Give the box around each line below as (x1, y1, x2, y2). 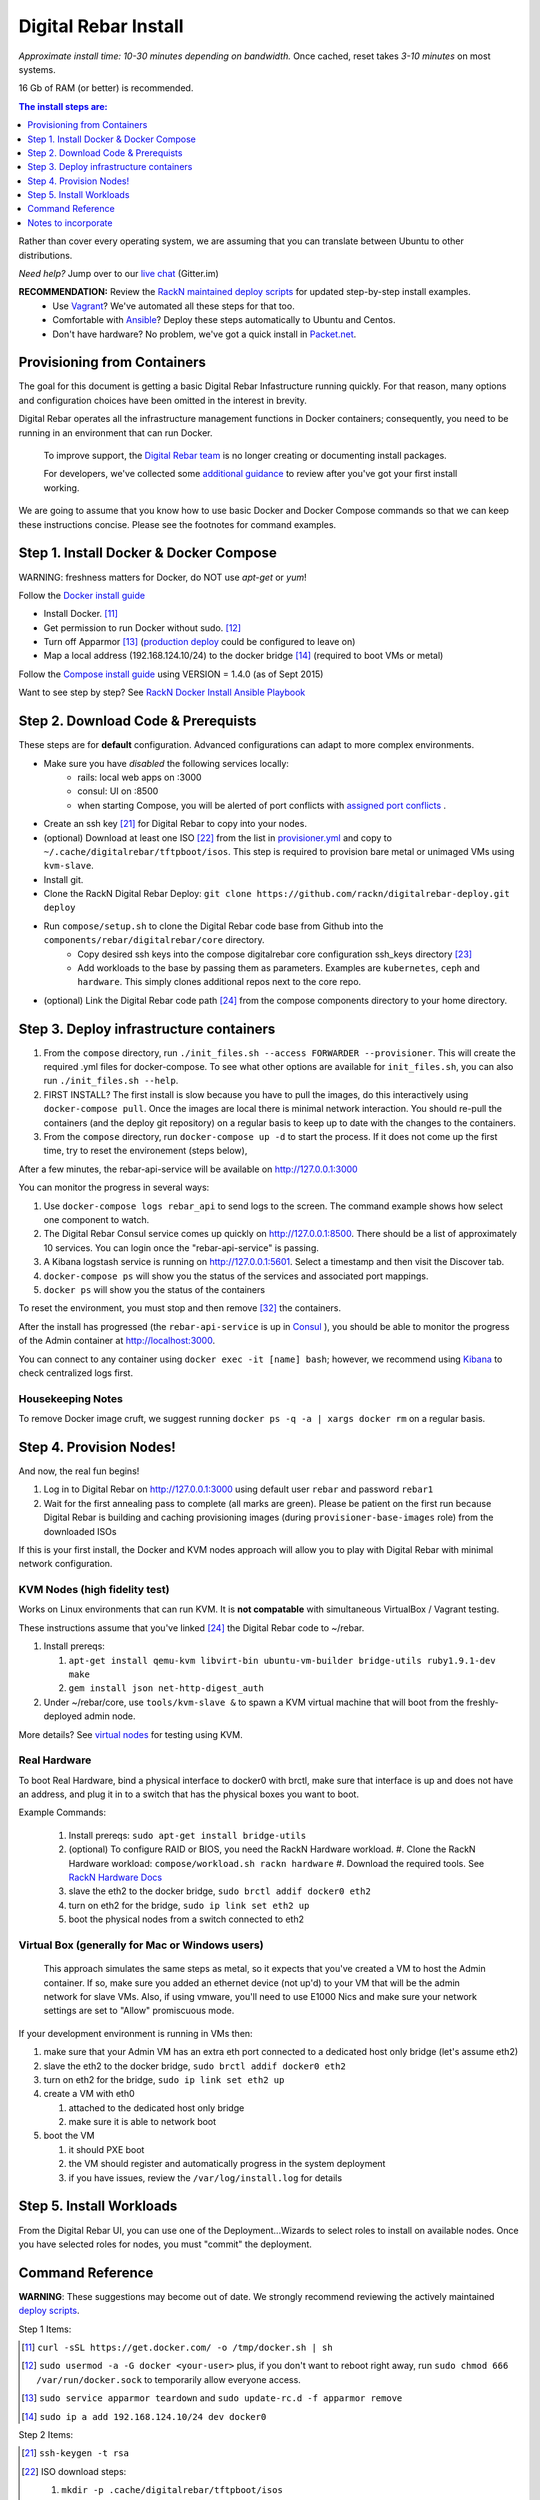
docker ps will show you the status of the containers (43, 1283, 265, 1295)
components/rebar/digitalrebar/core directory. (43, 934, 265, 946)
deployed (43, 1710, 83, 1722)
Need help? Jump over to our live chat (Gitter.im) (18, 268, 219, 280)
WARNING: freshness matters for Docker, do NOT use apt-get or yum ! (18, 571, 307, 583)
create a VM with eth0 (43, 2088, 135, 2100)
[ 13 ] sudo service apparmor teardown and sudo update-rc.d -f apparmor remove (21, 2392, 403, 2404)
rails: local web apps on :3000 (77, 771, 202, 783)
